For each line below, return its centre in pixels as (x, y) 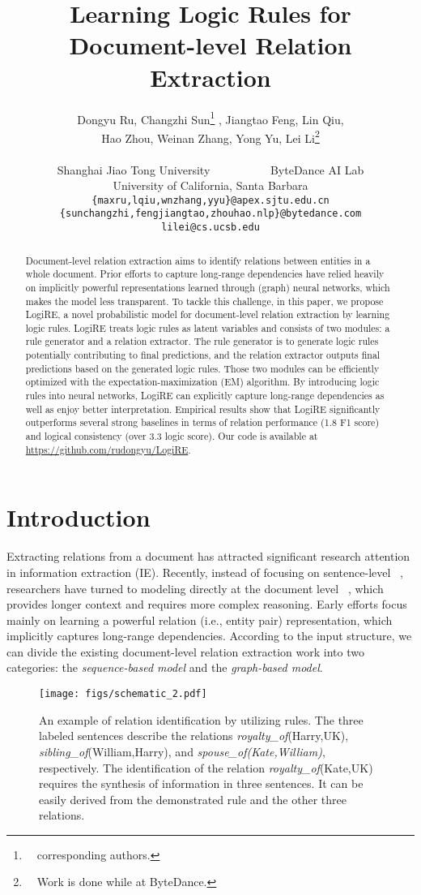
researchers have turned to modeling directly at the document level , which (195, 588)
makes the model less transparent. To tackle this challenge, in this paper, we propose (204, 301)
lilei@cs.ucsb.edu (210, 228)
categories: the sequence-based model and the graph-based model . (165, 667)
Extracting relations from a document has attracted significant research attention (208, 556)
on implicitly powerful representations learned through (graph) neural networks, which (208, 287)
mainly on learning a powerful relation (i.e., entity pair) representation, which (200, 620)
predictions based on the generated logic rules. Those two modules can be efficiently (202, 368)
